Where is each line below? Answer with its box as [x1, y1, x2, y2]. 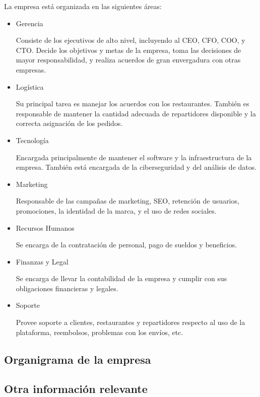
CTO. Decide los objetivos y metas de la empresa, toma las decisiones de [16, 44, 241, 55]
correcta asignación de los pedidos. [16, 118, 123, 128]
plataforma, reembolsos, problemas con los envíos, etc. [16, 326, 183, 337]
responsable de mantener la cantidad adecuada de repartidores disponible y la [16, 108, 256, 118]
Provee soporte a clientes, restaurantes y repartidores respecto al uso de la [16, 317, 245, 327]
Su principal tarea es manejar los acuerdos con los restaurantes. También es [16, 98, 249, 109]
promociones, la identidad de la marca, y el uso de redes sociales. [16, 205, 217, 216]
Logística [16, 81, 44, 92]
